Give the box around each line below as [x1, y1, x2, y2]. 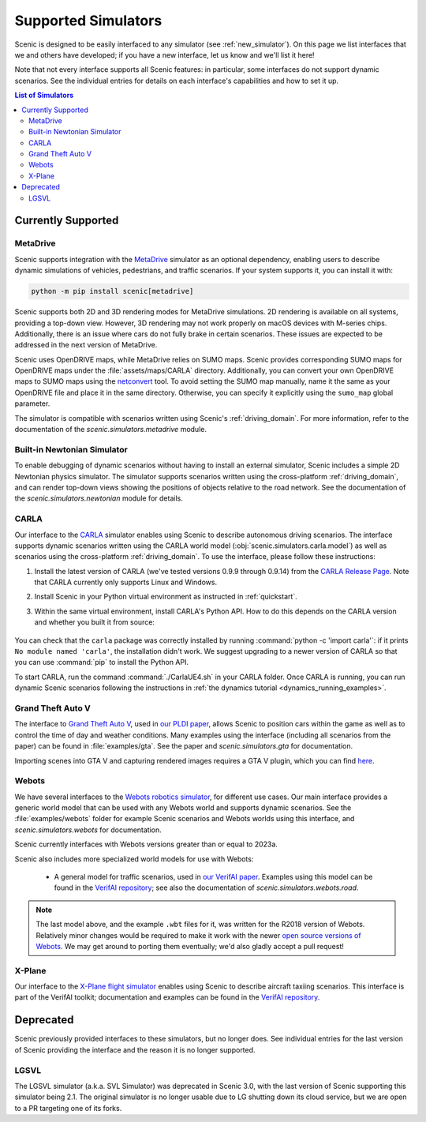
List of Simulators [14, 91, 74, 100]
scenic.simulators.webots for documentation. [14, 825, 162, 835]
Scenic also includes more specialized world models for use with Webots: [14, 854, 254, 864]
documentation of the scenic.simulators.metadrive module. [14, 425, 207, 434]
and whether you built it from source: [34, 617, 155, 627]
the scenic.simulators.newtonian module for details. [14, 493, 183, 503]
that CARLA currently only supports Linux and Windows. [34, 577, 217, 587]
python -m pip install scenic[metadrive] [31, 287, 194, 296]
